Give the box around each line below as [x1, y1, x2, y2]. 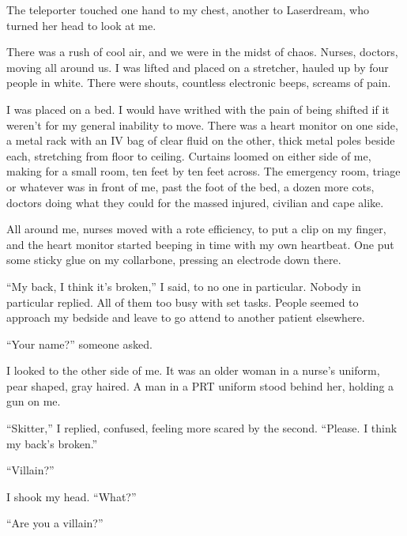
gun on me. [6, 393, 61, 410]
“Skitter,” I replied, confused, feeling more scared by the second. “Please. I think [6, 420, 398, 436]
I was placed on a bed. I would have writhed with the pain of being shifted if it [6, 100, 390, 117]
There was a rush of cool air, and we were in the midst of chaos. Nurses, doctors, [6, 43, 398, 60]
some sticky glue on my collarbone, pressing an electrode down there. [6, 251, 341, 268]
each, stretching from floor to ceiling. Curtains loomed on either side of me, [6, 147, 371, 164]
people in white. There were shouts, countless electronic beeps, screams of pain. [6, 74, 391, 91]
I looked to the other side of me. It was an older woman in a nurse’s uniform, [6, 362, 380, 379]
